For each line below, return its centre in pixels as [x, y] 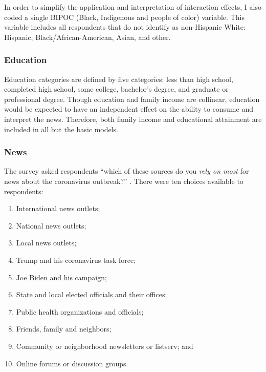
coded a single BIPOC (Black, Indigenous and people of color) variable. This [124, 17]
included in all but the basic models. [61, 129]
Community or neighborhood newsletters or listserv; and [105, 346]
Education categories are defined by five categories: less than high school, [119, 79]
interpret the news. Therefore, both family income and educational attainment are [133, 119]
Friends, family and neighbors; [64, 329]
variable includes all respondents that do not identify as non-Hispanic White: [125, 27]
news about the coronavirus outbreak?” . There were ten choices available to [124, 181]
